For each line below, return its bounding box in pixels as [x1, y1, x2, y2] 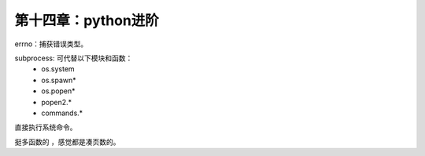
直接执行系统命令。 [14, 122, 77, 132]
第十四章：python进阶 [14, 12, 159, 29]
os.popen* [41, 86, 76, 96]
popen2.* [41, 97, 72, 107]
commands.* [41, 108, 83, 118]
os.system [41, 64, 75, 74]
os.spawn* [41, 75, 76, 85]
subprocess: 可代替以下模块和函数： [14, 53, 133, 63]
